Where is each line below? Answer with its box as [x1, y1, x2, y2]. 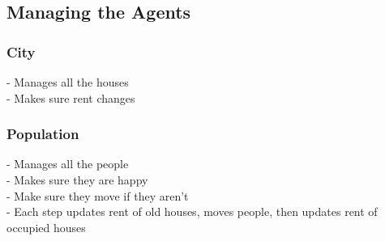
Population [6, 124, 79, 144]
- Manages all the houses [6, 74, 129, 90]
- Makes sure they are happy [6, 171, 148, 188]
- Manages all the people [6, 155, 129, 172]
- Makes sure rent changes [6, 89, 135, 106]
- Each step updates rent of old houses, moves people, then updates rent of [6, 203, 378, 220]
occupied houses [6, 218, 86, 235]
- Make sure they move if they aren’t [6, 187, 189, 204]
